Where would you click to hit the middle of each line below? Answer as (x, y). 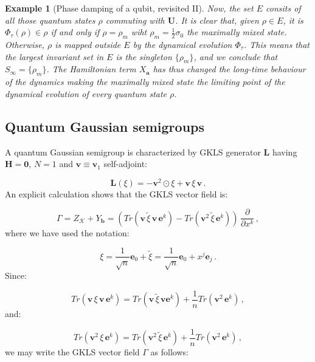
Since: (16, 275)
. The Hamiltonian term (91, 69)
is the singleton (144, 56)
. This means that (276, 44)
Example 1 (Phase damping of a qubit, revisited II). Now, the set (129, 8)
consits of (283, 8)
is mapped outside (88, 44)
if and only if (75, 32)
